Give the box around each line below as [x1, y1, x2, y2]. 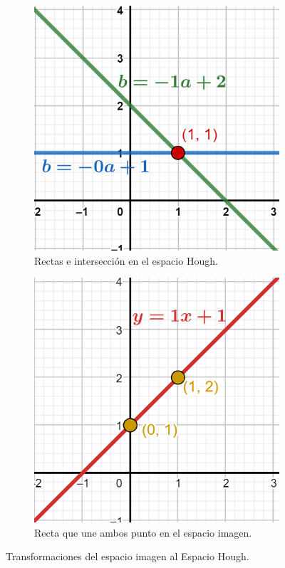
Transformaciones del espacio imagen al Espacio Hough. [6, 549, 249, 564]
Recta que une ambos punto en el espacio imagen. [34, 525, 252, 540]
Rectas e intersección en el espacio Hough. [34, 253, 218, 268]
